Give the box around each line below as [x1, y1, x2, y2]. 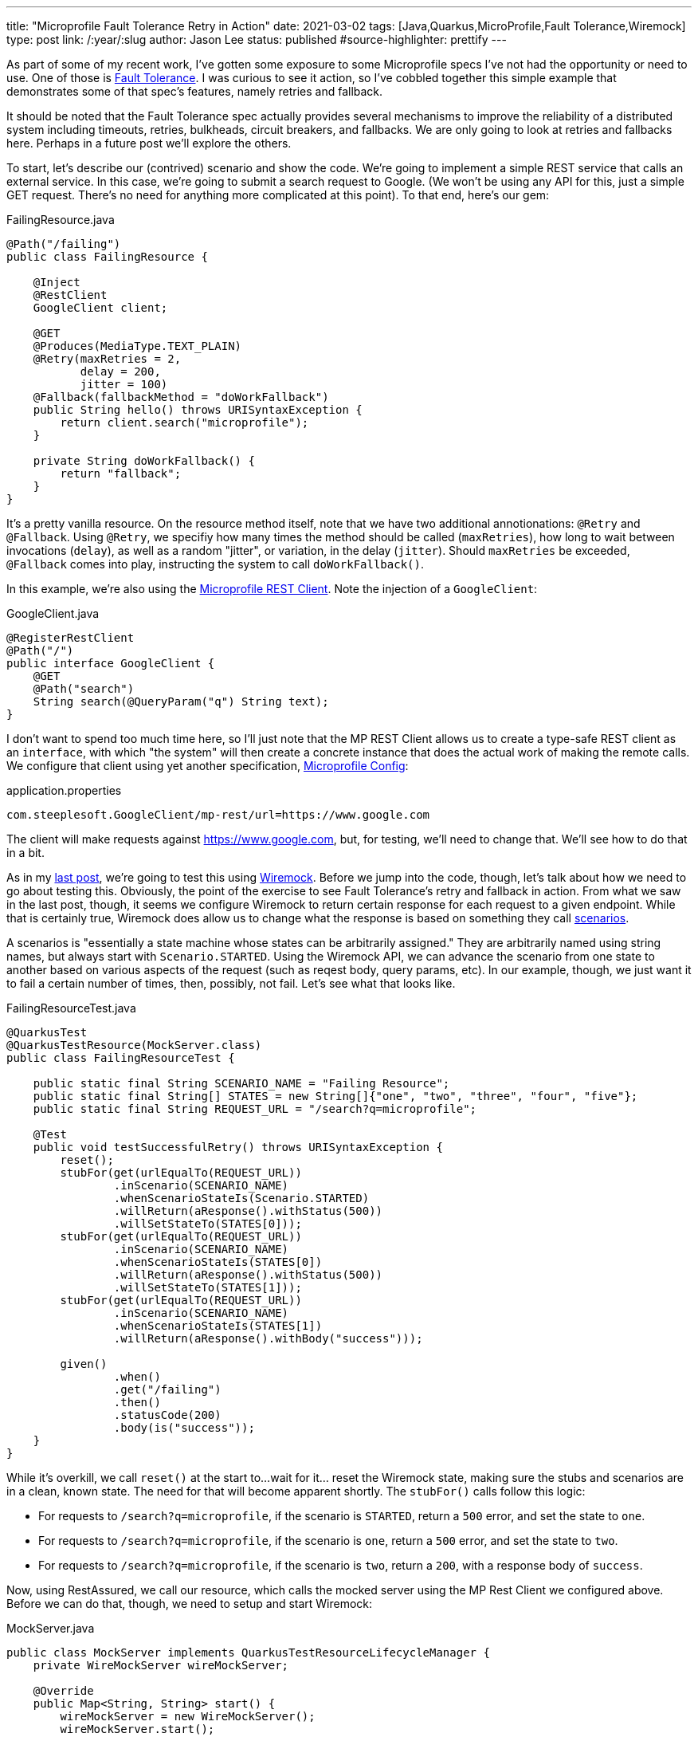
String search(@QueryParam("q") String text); [33, 695, 329, 708]
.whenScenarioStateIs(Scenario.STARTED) [113, 1192, 370, 1205]
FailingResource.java [6, 213, 115, 226]
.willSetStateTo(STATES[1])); [113, 1281, 302, 1294]
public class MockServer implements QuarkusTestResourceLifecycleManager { [6, 1646, 490, 1659]
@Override [33, 1684, 94, 1697]
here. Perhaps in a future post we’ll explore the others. [6, 136, 292, 150]
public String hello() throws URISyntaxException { [33, 403, 363, 416]
